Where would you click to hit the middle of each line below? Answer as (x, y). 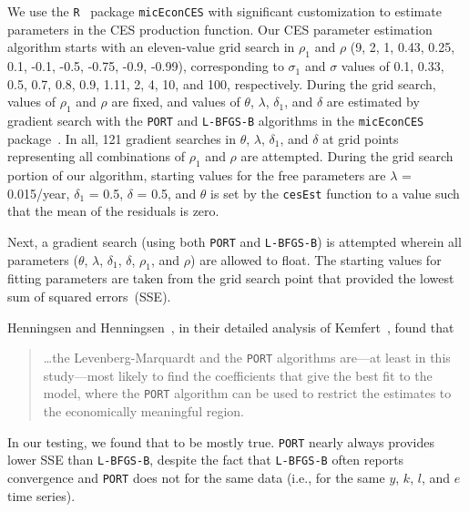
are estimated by (373, 102)
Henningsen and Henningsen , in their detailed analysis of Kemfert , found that (231, 327)
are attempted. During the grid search (347, 156)
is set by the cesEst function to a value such (335, 193)
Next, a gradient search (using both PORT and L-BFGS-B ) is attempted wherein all (234, 241)
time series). (41, 495)
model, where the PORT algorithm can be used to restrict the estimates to (247, 393)
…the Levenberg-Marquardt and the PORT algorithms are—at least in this (247, 358)
